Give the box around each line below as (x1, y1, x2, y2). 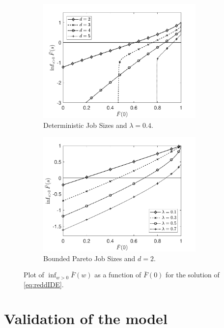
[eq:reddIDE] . (24, 279, 64, 289)
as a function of (94, 269, 141, 280)
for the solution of (166, 269, 220, 280)
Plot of (24, 269, 44, 280)
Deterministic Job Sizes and (43, 120, 127, 130)
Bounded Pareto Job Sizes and (43, 253, 136, 263)
